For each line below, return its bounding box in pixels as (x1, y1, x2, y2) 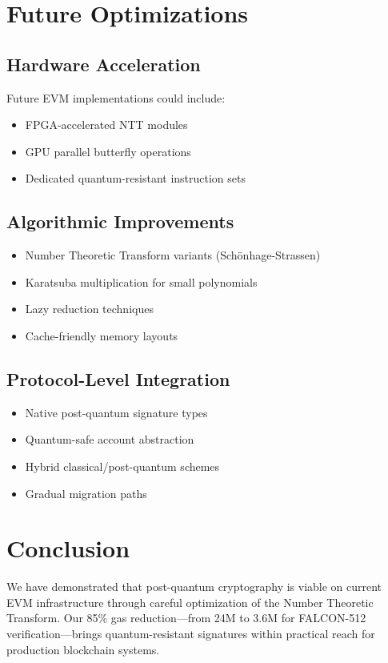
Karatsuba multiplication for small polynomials (25, 273, 258, 290)
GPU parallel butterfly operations (25, 143, 191, 159)
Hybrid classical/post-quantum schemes (25, 457, 220, 474)
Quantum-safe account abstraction (25, 431, 194, 448)
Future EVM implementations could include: (6, 89, 226, 106)
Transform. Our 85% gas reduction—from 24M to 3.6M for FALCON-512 (6, 609, 366, 626)
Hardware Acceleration (6, 51, 201, 76)
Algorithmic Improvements (6, 209, 234, 234)
